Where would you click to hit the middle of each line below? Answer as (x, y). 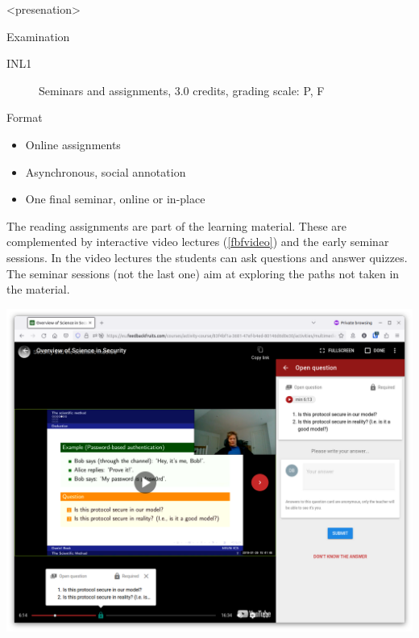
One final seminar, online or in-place (115, 199)
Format (25, 117)
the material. (38, 289)
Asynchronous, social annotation (106, 171)
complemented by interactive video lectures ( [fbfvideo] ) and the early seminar (198, 242)
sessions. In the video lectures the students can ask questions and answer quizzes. (207, 257)
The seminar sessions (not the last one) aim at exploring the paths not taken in (203, 273)
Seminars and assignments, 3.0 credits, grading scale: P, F (182, 90)
